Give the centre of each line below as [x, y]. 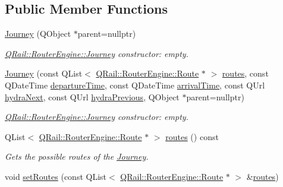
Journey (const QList [44, 73]
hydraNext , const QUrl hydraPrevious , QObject [92, 96]
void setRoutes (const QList [56, 176]
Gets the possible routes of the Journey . [77, 156]
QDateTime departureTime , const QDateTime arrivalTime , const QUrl [135, 85]
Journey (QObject [38, 34]
